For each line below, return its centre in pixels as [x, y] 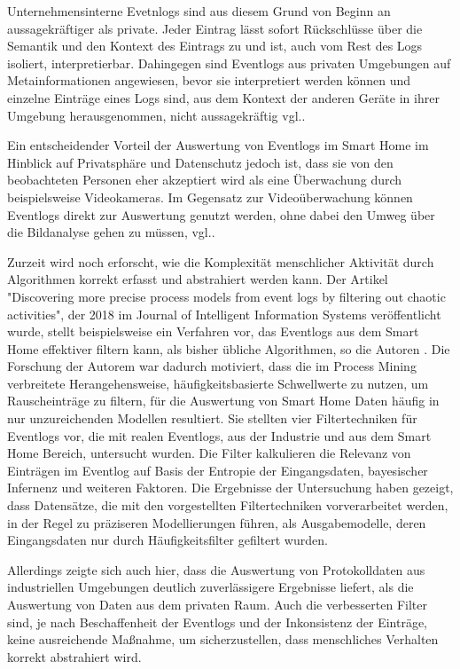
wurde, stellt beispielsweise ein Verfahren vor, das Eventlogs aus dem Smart [213, 331]
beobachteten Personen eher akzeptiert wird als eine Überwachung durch [205, 180]
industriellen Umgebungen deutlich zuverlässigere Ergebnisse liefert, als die [211, 587]
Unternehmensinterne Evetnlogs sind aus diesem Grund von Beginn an [199, 11]
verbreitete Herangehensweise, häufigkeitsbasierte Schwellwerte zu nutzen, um [218, 383]
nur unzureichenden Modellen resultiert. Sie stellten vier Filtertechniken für [212, 418]
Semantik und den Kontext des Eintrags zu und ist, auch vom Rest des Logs [215, 46]
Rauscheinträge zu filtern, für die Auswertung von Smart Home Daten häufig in [223, 401]
